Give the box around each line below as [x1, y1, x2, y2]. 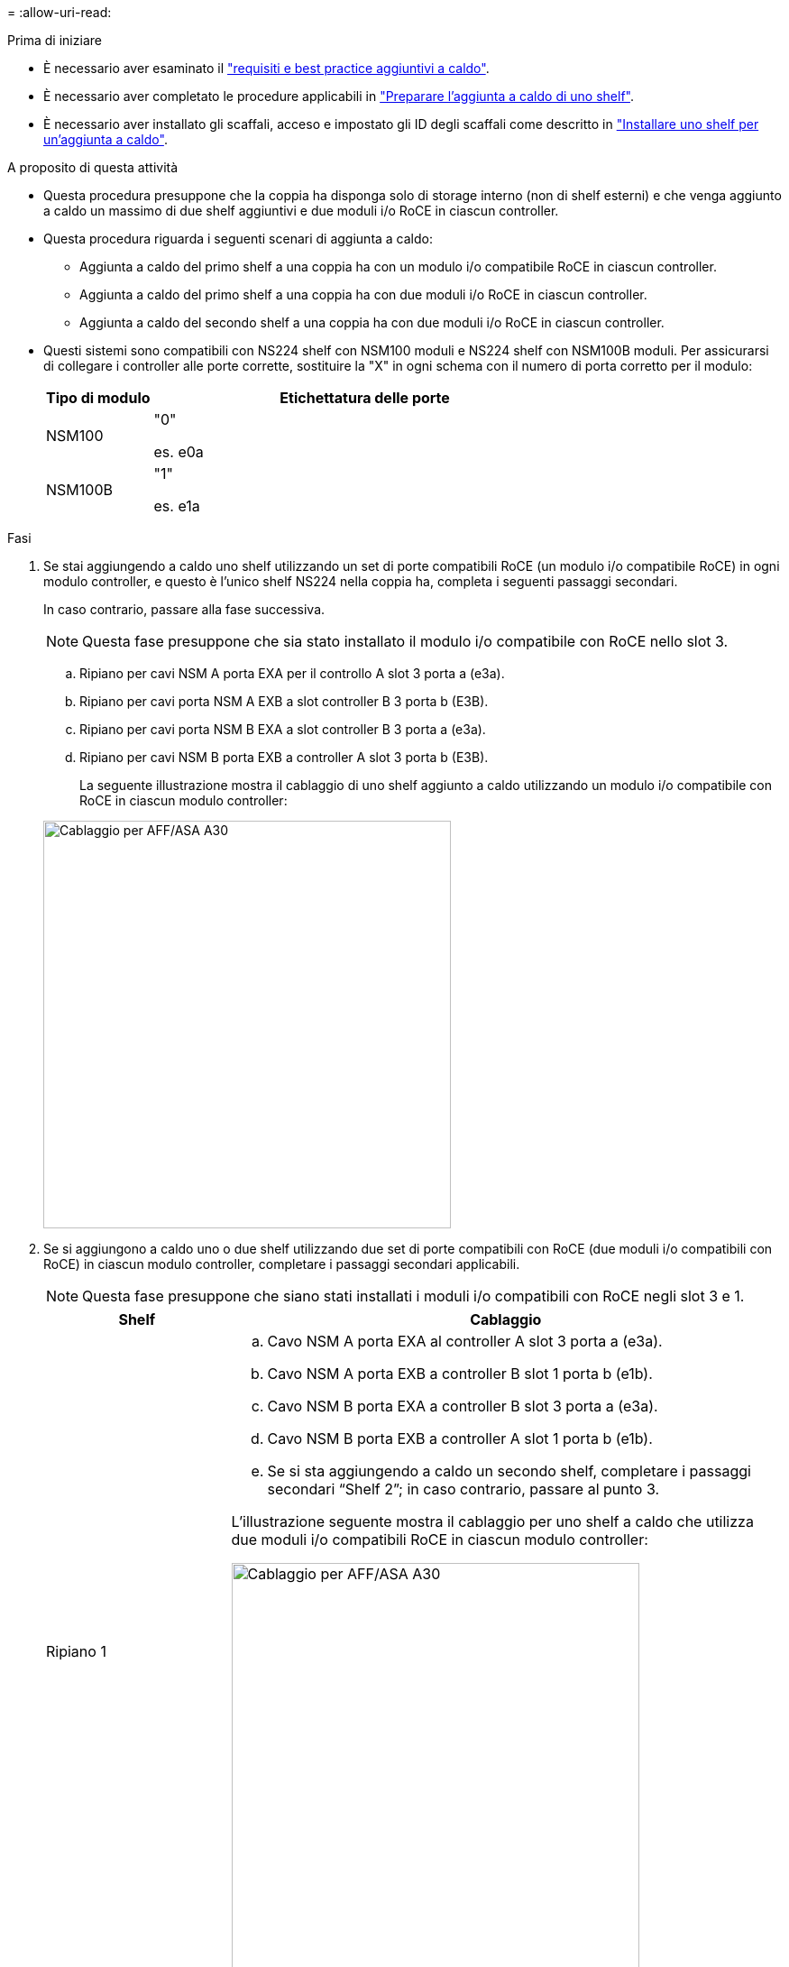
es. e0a [153, 443, 204, 461]
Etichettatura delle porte [280, 389, 450, 407]
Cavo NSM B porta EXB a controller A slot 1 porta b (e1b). [267, 1429, 653, 1448]
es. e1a [153, 497, 200, 515]
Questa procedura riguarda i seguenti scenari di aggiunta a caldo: [43, 231, 434, 246]
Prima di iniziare [7, 32, 102, 48]
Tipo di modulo [46, 389, 151, 407]
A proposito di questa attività [7, 160, 179, 175]
